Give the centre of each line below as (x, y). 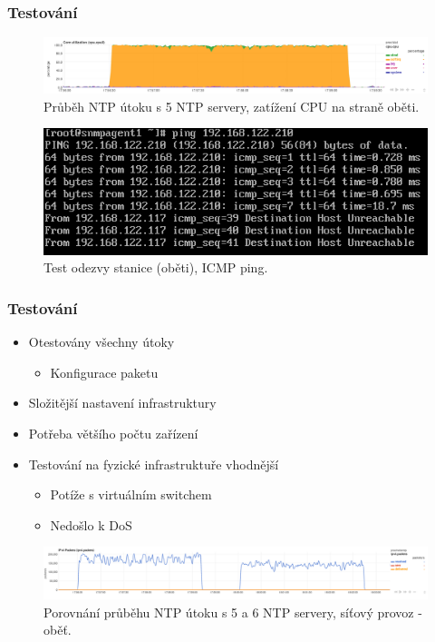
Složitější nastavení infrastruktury (122, 403)
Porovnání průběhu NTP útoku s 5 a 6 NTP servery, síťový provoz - (233, 612)
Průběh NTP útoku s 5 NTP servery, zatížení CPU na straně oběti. (232, 106)
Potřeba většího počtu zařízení (113, 433)
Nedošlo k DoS (91, 524)
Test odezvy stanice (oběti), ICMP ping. (156, 267)
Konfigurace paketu (104, 372)
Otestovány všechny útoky (101, 342)
